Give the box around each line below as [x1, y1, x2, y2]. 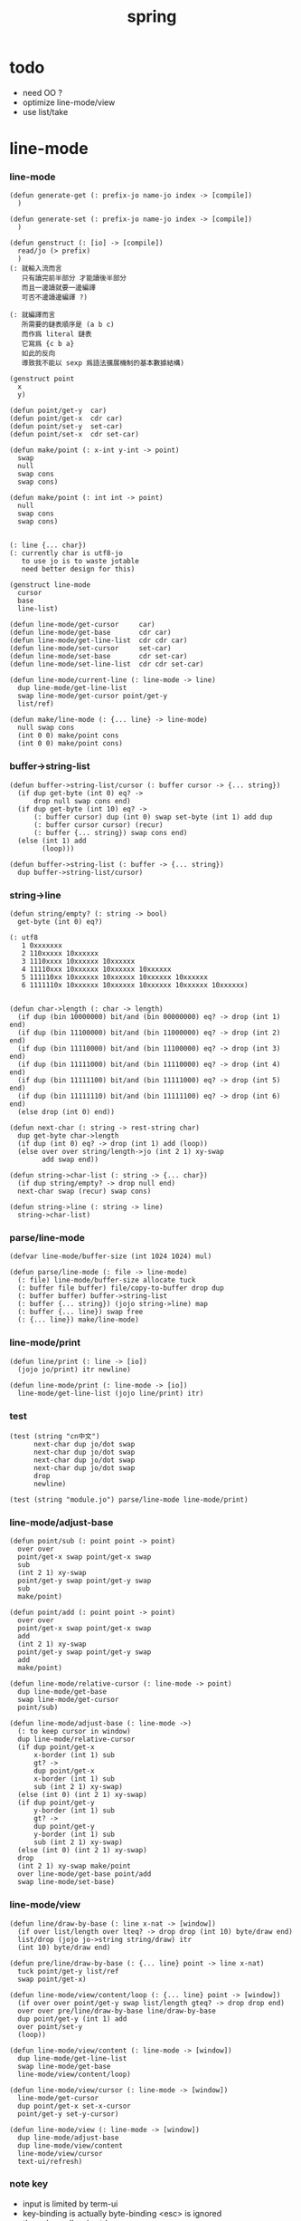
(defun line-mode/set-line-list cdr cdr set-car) [9, 659, 204, 669]
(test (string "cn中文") [9, 1431, 100, 1441]
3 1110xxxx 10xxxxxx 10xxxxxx [21, 957, 136, 966]
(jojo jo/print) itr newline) [17, 1365, 131, 1374]
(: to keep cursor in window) [17, 1727, 131, 1736]
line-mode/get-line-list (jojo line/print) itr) [17, 1389, 204, 1398]
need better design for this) [21, 564, 136, 574]
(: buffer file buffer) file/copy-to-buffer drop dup [17, 1284, 224, 1293]
